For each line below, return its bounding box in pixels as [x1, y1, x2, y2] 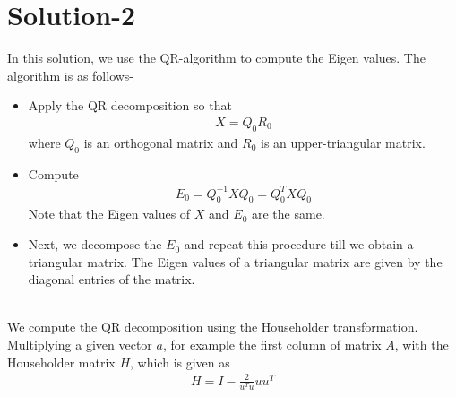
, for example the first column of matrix [162, 335, 382, 354]
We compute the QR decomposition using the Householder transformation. [7, 317, 418, 336]
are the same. [251, 204, 325, 223]
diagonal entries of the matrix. [28, 270, 195, 289]
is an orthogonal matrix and [83, 133, 238, 151]
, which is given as [130, 352, 230, 371]
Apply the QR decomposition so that [28, 96, 232, 115]
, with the [394, 335, 449, 354]
